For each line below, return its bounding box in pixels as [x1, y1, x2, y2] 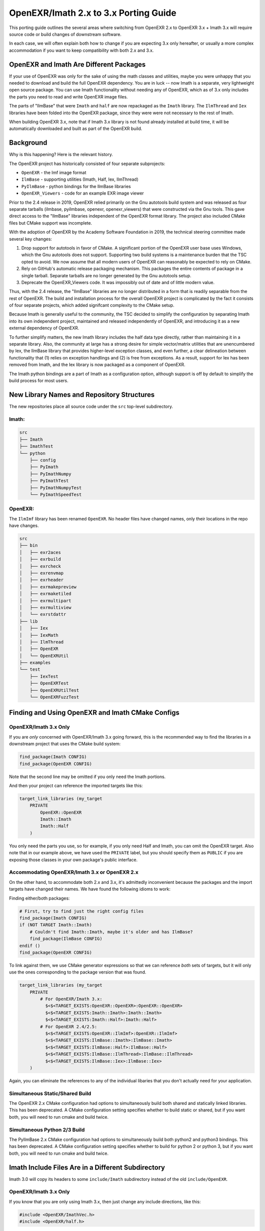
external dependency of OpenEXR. [9, 325, 79, 331]
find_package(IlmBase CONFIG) [29, 936, 103, 941]
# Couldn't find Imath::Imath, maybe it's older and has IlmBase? [29, 929, 193, 935]
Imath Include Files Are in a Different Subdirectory [9, 1163, 165, 1171]
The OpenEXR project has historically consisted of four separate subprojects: [9, 161, 165, 166]
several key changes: [9, 236, 53, 242]
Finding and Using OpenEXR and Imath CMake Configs [9, 709, 180, 717]
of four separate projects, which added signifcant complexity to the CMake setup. [9, 302, 175, 308]
